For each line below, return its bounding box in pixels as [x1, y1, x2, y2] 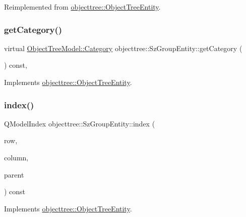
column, [4, 152, 29, 162]
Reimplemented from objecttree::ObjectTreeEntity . [4, 2, 161, 12]
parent [4, 169, 24, 180]
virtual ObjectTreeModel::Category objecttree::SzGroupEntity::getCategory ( [4, 42, 242, 53]
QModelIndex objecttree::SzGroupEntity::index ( [4, 118, 155, 128]
